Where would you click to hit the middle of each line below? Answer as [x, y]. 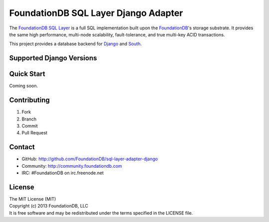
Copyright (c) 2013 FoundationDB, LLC [49, 206]
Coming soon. [24, 86]
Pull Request [34, 133]
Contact [22, 147]
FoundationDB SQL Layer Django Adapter [96, 13]
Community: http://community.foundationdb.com [72, 166]
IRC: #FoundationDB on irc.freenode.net [63, 173]
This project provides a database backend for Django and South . [75, 44]
